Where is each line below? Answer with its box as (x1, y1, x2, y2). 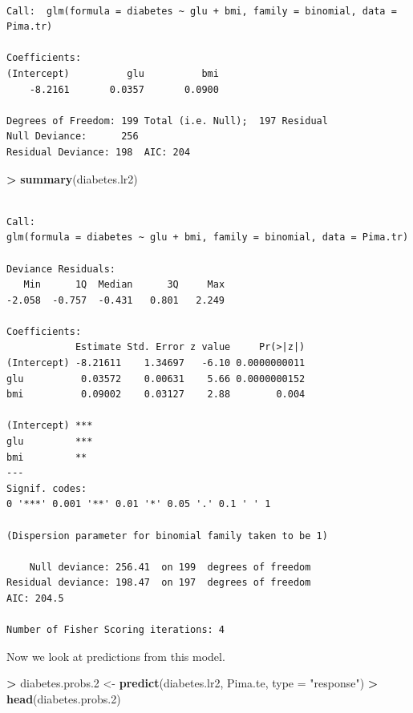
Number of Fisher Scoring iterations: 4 (6, 624, 225, 636)
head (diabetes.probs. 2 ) (6, 690, 121, 707)
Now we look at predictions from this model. (6, 647, 225, 664)
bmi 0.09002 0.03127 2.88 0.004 (6, 389, 306, 401)
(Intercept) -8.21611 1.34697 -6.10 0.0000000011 (6, 357, 306, 369)
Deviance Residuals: (6, 263, 116, 275)
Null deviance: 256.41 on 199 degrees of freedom (29, 561, 311, 573)
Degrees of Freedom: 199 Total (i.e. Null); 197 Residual (6, 115, 328, 127)
